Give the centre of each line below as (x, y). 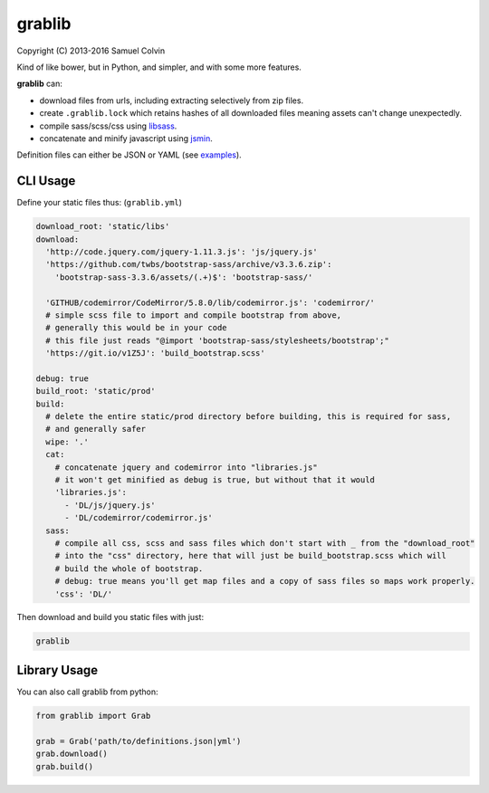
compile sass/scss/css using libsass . (108, 126)
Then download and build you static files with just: (110, 617)
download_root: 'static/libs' (103, 227)
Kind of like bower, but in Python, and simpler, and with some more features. (159, 67)
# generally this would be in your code (136, 328)
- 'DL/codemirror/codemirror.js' (139, 518)
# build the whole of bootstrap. (129, 568)
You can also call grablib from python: (87, 692)
